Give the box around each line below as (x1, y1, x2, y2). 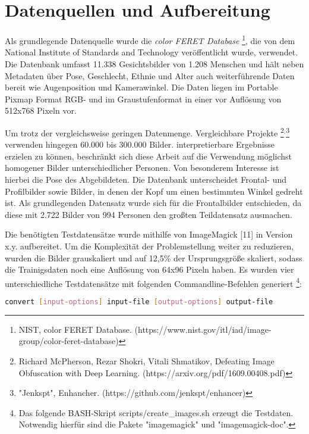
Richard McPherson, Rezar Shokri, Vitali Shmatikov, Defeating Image (18, 355, 275, 367)
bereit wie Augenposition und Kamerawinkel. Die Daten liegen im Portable (5, 81, 278, 93)
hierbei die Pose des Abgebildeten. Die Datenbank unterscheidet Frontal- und (5, 173, 287, 185)
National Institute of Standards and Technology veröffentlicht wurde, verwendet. (5, 46, 298, 58)
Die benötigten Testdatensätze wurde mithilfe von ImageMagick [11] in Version (5, 228, 293, 241)
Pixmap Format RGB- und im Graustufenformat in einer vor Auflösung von (5, 92, 282, 105)
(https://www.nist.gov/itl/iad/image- (134, 323, 272, 335)
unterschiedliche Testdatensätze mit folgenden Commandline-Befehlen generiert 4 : (5, 275, 302, 289)
